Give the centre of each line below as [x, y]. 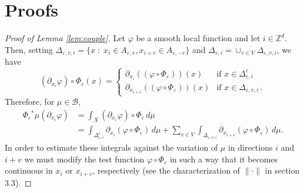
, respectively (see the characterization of [166, 170]
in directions [250, 147]
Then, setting [29, 49]
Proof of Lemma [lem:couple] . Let [65, 38]
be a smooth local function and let [198, 38]
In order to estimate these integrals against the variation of [111, 147]
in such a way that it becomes [224, 159]
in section [282, 170]
